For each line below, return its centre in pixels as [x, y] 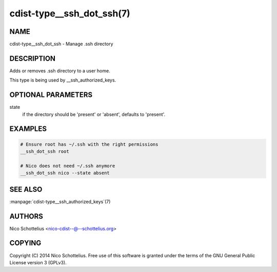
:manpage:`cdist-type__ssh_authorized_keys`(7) [60, 201]
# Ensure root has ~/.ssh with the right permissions [89, 144]
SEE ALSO [26, 189]
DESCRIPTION [33, 58]
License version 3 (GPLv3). [38, 262]
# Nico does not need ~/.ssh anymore [68, 166]
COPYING [25, 243]
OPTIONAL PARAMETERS [51, 95]
